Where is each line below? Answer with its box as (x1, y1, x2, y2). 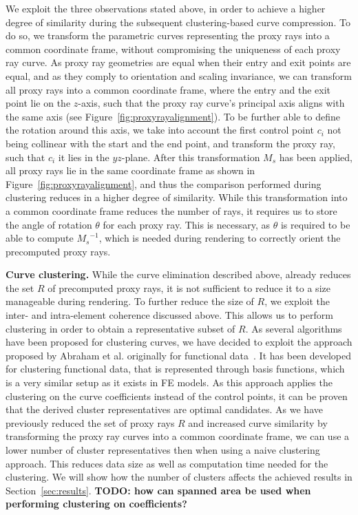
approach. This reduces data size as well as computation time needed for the (6, 456, 328, 470)
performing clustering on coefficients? (6, 496, 187, 511)
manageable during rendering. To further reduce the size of (6, 294, 254, 308)
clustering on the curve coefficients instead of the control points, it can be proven (6, 388, 348, 403)
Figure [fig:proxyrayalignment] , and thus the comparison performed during (6, 176, 322, 191)
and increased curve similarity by (188, 415, 328, 430)
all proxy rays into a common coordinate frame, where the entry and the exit (6, 82, 331, 96)
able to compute (6, 231, 74, 245)
